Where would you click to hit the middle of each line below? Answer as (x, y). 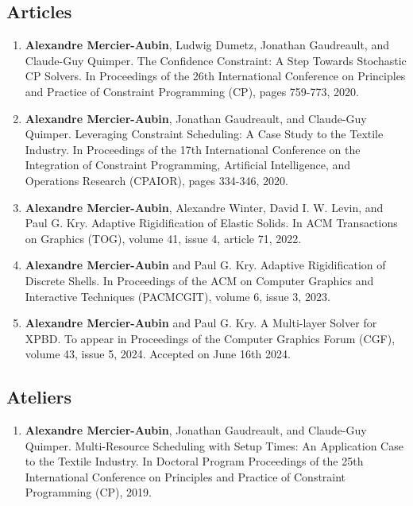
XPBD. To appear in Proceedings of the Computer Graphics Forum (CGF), (210, 338)
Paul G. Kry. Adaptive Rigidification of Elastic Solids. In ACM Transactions (211, 223)
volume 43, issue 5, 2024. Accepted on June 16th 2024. (158, 354)
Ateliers (39, 397)
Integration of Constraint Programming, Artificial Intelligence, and (188, 165)
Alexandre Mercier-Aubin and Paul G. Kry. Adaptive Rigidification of (205, 265)
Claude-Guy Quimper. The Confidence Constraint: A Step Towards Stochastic (216, 60)
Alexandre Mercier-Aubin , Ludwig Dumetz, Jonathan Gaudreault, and (207, 45)
